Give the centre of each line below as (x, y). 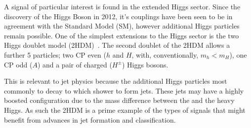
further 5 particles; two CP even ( (55, 54)
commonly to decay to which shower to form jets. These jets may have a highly (124, 90)
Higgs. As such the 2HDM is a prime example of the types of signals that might (125, 110)
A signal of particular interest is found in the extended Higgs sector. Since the (122, 6)
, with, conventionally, (165, 54)
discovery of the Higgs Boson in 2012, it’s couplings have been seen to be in (118, 16)
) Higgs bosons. (145, 64)
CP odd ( (18, 64)
